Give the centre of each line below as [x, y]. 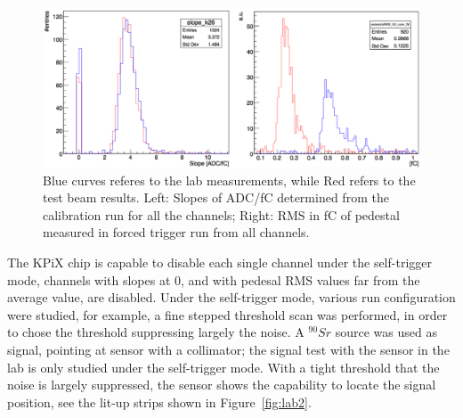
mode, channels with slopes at [89, 279]
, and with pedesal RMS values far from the [301, 279]
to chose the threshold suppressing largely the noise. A [156, 332]
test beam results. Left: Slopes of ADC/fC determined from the [216, 197]
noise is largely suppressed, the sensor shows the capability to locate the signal [222, 385]
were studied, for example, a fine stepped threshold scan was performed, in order [227, 314]
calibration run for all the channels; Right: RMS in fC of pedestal [221, 214]
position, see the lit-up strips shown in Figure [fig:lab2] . [159, 402]
